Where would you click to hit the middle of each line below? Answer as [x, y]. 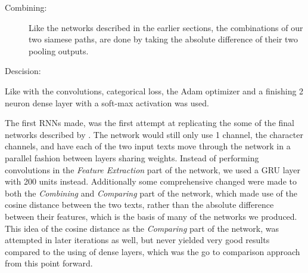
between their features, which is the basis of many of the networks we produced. [151, 216]
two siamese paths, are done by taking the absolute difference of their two [163, 39]
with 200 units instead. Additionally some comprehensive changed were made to [151, 181]
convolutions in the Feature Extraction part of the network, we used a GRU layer [153, 169]
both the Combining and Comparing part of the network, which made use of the [151, 193]
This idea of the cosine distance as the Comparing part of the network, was [142, 228]
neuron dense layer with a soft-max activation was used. [107, 102]
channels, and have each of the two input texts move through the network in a [148, 146]
